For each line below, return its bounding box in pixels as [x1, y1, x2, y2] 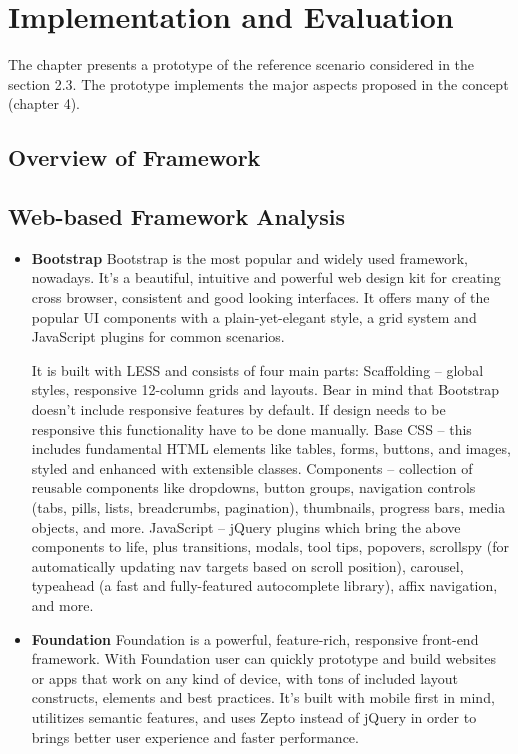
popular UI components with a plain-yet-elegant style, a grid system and [31, 306, 477, 327]
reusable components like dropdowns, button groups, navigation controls [31, 477, 476, 498]
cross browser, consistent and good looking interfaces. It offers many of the [31, 287, 490, 308]
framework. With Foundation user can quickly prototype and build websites [31, 648, 496, 669]
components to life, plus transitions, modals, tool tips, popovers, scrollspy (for [31, 536, 510, 557]
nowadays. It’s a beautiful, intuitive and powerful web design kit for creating [31, 267, 501, 288]
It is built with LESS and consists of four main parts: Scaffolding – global [31, 359, 484, 380]
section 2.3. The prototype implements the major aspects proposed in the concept [8, 73, 509, 94]
